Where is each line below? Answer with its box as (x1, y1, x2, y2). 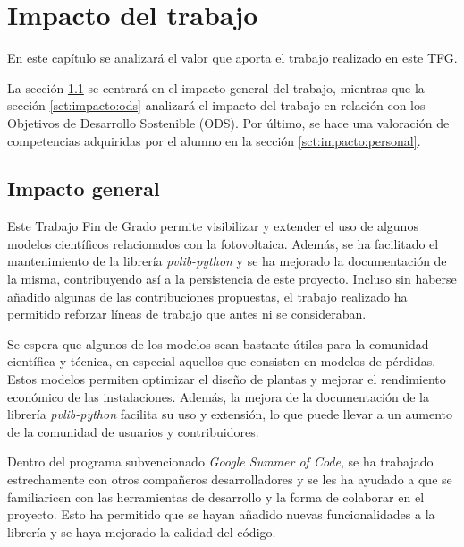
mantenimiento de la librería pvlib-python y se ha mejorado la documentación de (7, 252, 447, 270)
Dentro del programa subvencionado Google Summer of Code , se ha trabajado (7, 452, 434, 471)
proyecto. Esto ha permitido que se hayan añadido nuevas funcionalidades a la (7, 505, 435, 524)
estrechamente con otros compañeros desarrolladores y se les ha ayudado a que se (7, 470, 452, 489)
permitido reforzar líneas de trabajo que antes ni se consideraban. (7, 304, 367, 323)
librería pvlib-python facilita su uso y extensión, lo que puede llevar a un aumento (7, 405, 452, 423)
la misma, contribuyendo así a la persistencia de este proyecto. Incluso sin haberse (7, 269, 457, 288)
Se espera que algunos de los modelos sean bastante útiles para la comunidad (7, 334, 429, 353)
